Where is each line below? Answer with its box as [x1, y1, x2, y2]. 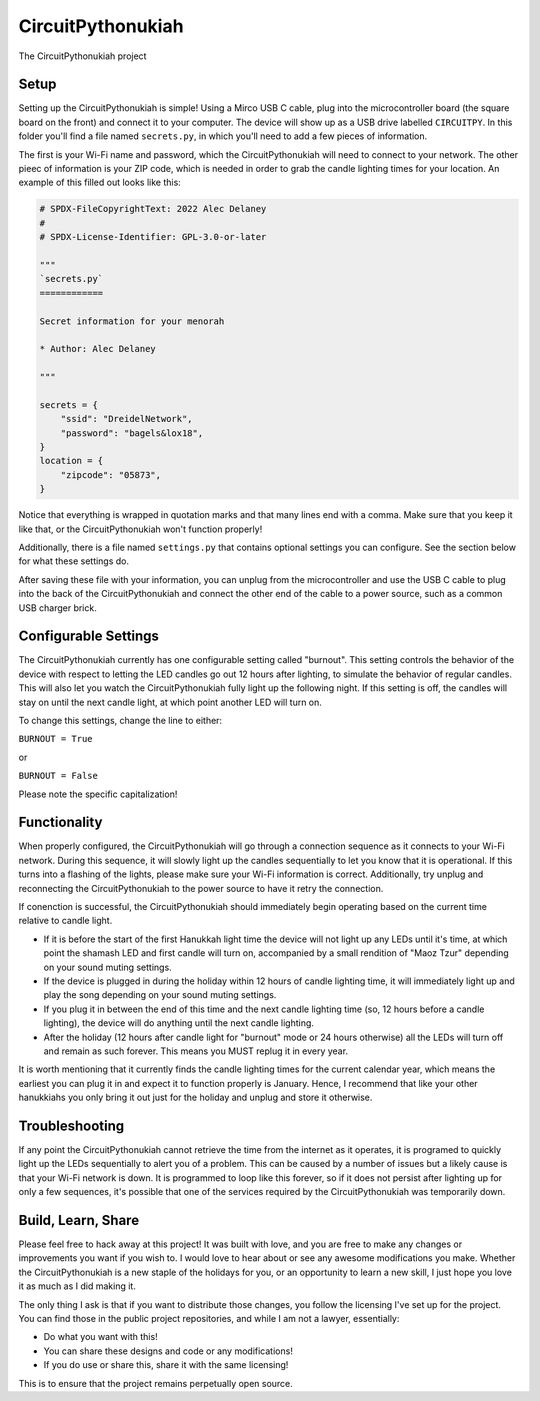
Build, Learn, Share [18, 1212, 140, 1229]
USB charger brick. [18, 601, 97, 614]
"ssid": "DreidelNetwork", [60, 413, 194, 425]
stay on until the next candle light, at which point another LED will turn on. [18, 696, 322, 708]
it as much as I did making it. [18, 1280, 137, 1292]
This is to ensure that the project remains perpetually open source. [18, 1377, 294, 1389]
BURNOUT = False [18, 770, 99, 782]
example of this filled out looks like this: [18, 176, 182, 189]
